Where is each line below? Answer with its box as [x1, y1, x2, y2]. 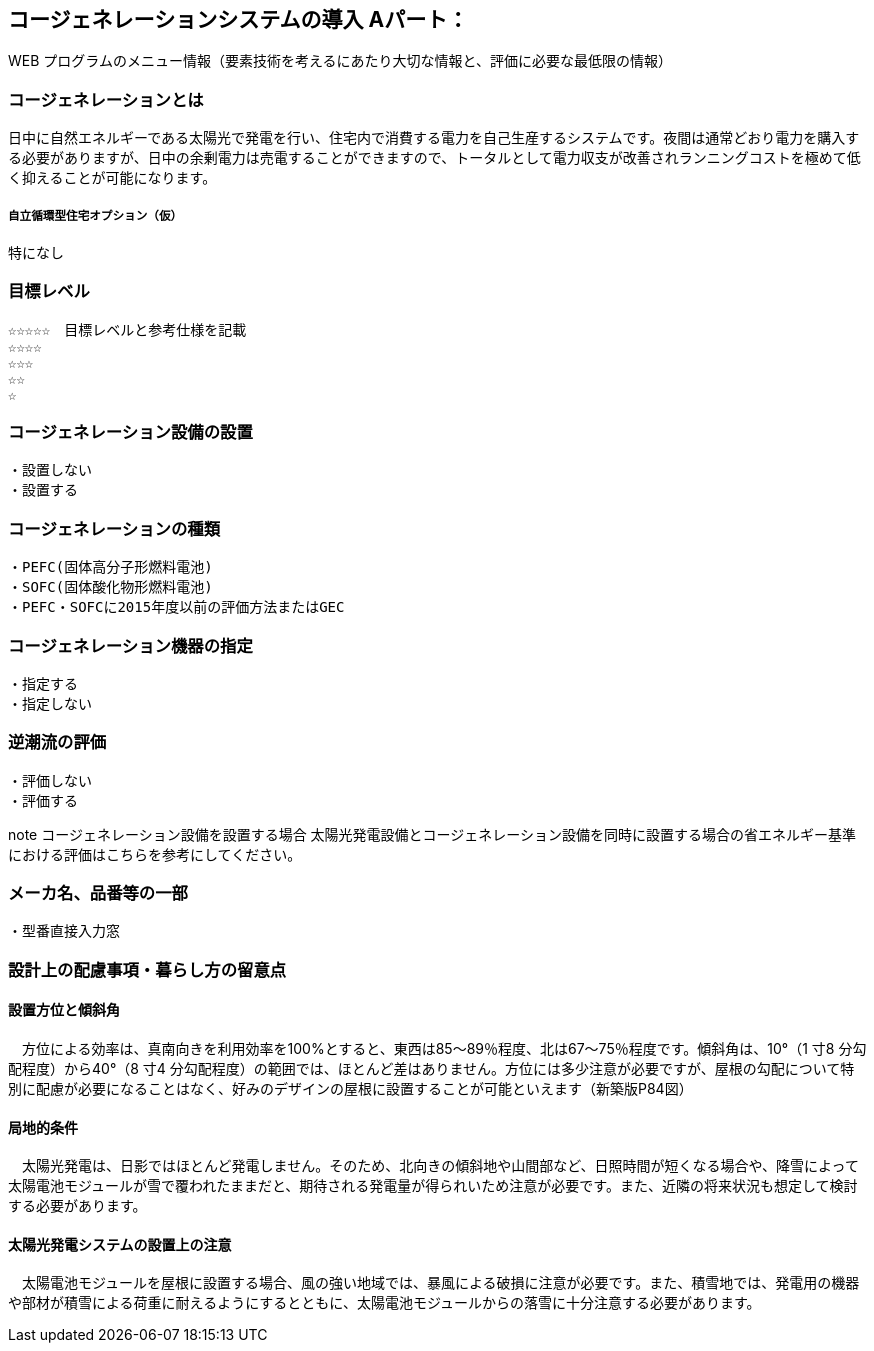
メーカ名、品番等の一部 [8, 883, 188, 904]
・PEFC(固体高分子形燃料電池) [8, 559, 213, 576]
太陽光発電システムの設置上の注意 [8, 1235, 232, 1253]
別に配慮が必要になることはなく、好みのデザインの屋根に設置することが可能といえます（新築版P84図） [8, 1080, 693, 1098]
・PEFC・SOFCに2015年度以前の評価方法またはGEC [8, 599, 345, 616]
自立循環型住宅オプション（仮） [8, 208, 183, 223]
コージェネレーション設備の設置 [8, 422, 253, 443]
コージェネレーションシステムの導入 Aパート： [8, 7, 469, 32]
